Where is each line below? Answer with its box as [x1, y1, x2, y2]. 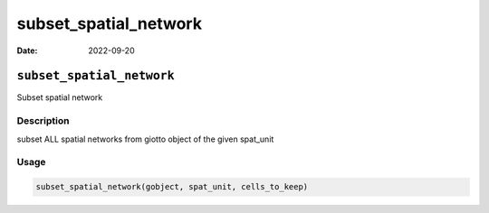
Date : [16, 45, 38, 56]
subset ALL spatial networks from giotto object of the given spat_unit [16, 134, 274, 144]
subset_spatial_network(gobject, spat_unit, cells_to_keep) [35, 181, 309, 192]
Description [16, 115, 70, 127]
